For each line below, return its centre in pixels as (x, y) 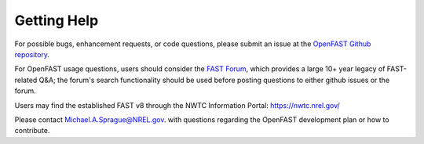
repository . (32, 54)
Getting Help (57, 20)
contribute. (32, 131)
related (26, 80)
